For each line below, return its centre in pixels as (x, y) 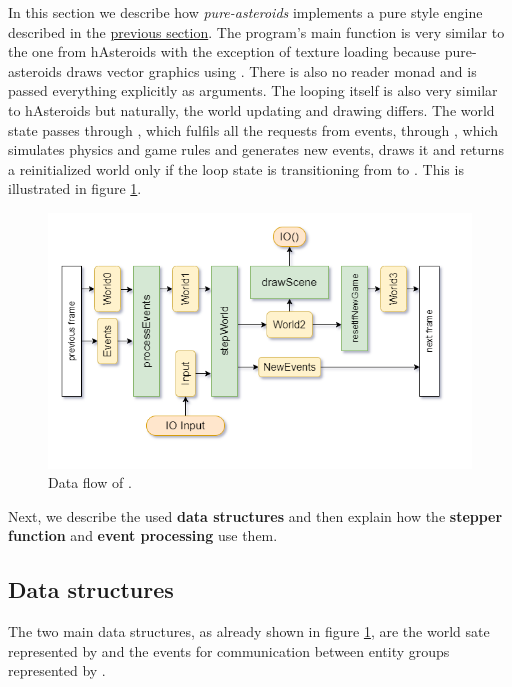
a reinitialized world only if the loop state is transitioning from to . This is (236, 168)
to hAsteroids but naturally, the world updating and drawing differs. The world (251, 109)
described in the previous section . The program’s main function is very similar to (256, 31)
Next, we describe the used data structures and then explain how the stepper (255, 515)
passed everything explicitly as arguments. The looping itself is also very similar (253, 90)
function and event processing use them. (143, 535)
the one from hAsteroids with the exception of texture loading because (224, 51)
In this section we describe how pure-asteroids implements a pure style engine (245, 12)
